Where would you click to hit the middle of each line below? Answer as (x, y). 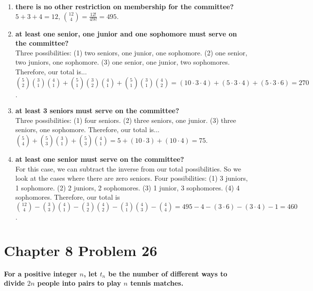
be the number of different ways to (168, 273)
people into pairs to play (79, 283)
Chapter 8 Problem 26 (81, 250)
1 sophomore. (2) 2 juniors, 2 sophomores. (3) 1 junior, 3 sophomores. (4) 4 (127, 187)
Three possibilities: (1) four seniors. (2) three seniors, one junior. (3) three (126, 120)
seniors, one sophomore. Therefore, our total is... (87, 129)
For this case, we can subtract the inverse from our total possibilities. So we (128, 168)
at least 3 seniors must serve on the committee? (97, 111)
